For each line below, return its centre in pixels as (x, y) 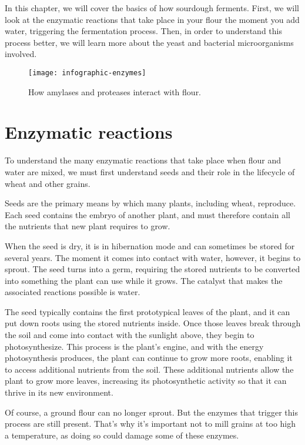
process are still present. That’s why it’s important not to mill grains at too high (150, 424)
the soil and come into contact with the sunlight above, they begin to (130, 335)
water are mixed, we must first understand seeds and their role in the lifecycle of (150, 171)
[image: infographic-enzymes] (87, 73)
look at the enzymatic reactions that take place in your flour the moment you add (152, 19)
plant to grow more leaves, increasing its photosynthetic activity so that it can (146, 381)
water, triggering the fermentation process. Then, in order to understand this (143, 31)
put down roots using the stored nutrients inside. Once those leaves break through (153, 323)
